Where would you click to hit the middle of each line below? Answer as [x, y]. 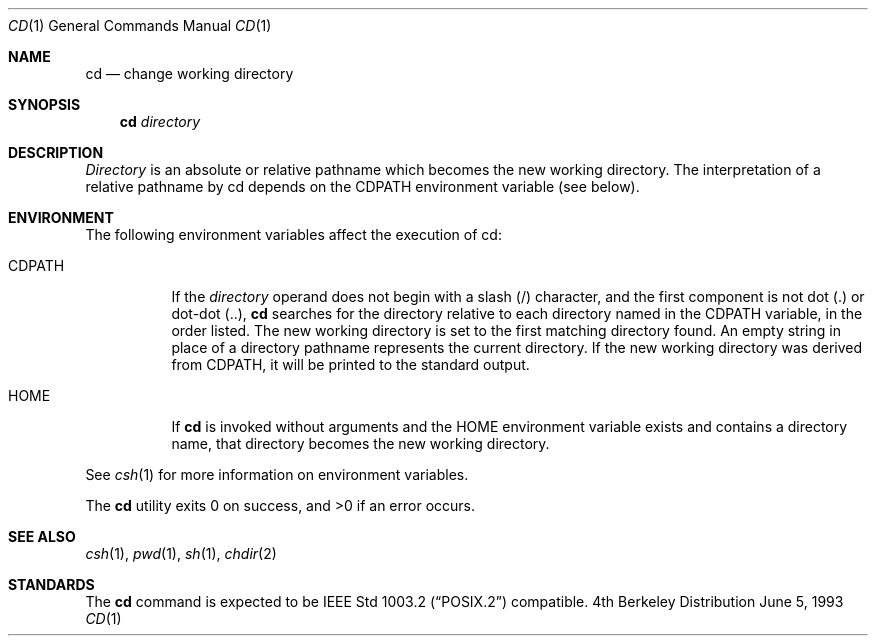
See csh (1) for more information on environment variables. [277, 474]
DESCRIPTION [56, 152]
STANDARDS [51, 584]
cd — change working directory [189, 73]
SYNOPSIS [44, 104]
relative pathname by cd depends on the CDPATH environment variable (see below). [362, 186]
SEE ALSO [42, 536]
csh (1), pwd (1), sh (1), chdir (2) [181, 553]
